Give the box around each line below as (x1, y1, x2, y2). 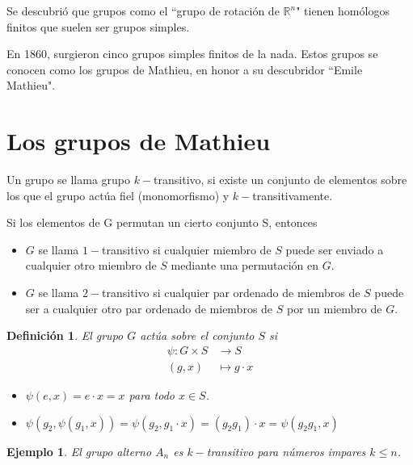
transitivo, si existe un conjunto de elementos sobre (154, 171, 407, 188)
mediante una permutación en (171, 257, 319, 274)
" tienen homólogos (296, 2, 390, 19)
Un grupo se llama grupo (6, 171, 131, 188)
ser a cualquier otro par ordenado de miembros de (25, 300, 273, 316)
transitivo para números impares (206, 442, 366, 459)
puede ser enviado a (285, 241, 384, 258)
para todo (129, 386, 175, 403)
